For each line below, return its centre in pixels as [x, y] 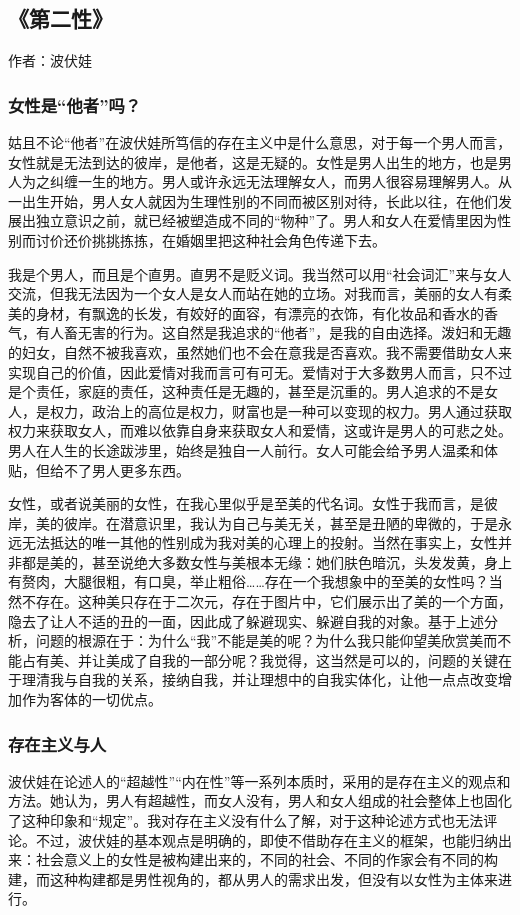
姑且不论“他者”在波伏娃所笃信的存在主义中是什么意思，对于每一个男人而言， [260, 142]
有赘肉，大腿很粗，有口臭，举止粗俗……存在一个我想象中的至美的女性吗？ [248, 581]
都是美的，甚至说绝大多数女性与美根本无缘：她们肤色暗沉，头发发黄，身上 [266, 561]
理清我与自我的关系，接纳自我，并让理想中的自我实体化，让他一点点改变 [259, 679]
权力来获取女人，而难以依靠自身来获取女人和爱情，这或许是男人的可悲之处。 [260, 430]
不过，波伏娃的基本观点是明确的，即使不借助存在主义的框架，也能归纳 [266, 839]
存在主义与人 [57, 743]
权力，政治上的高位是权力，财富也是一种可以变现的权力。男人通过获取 [280, 410]
